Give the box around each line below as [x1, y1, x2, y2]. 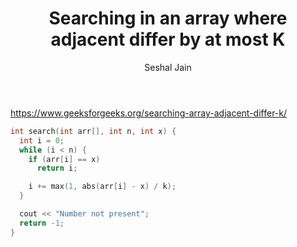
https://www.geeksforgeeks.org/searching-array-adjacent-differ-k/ [10, 107, 288, 119]
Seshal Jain [144, 61, 192, 73]
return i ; [36, 163, 78, 174]
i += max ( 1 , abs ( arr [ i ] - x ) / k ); [28, 182, 177, 192]
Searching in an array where [48, 7, 288, 30]
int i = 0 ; [19, 135, 65, 146]
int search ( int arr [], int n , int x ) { [10, 126, 177, 136]
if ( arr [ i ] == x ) [28, 154, 101, 164]
